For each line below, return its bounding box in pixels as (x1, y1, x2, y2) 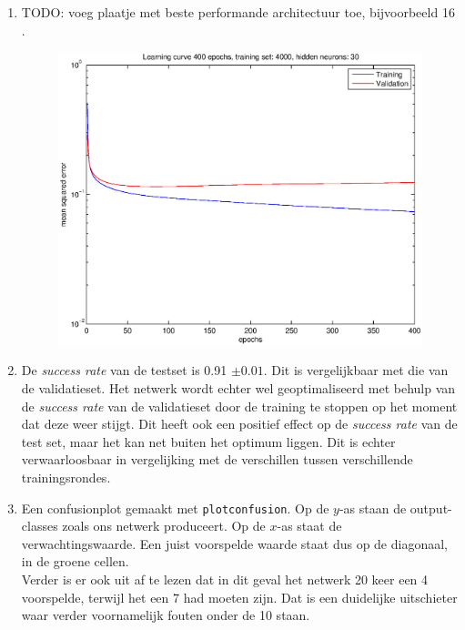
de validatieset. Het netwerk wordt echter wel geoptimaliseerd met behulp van (21, 379, 456, 398)
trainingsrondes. (21, 467, 111, 486)
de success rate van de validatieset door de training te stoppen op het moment (21, 396, 458, 415)
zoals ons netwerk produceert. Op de (62, 516, 266, 535)
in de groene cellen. (21, 552, 129, 571)
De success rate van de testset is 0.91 (21, 361, 227, 380)
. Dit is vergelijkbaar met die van (263, 361, 449, 380)
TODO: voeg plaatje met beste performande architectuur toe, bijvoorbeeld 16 (21, 3, 455, 21)
